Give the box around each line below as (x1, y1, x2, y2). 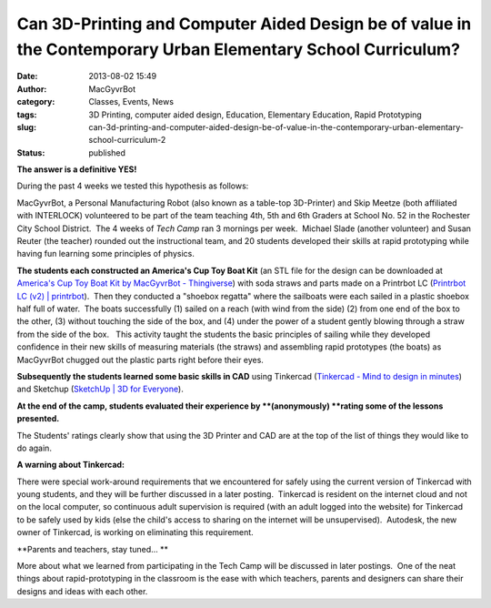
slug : (16, 121, 36, 132)
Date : (16, 71, 38, 82)
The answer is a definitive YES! (16, 164, 137, 175)
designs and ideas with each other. (16, 585, 148, 596)
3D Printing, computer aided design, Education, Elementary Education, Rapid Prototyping (88, 109, 422, 120)
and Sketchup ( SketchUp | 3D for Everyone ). (16, 383, 184, 395)
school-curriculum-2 (88, 135, 166, 146)
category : (16, 96, 55, 107)
